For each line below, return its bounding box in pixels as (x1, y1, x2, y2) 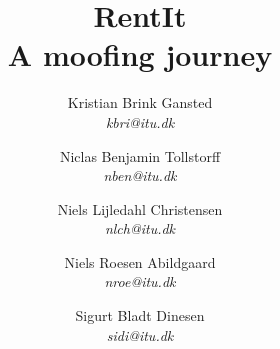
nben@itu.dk (103, 165, 177, 186)
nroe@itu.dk (104, 271, 176, 292)
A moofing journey (7, 34, 273, 75)
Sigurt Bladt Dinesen (75, 305, 205, 326)
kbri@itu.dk (105, 111, 175, 132)
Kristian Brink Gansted (67, 92, 213, 113)
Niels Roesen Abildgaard (64, 251, 216, 272)
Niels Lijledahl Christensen (57, 198, 223, 219)
